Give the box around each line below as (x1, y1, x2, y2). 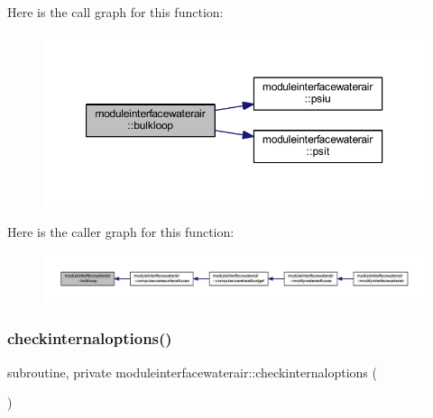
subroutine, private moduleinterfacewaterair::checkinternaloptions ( (7, 362, 377, 381)
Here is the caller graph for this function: (7, 223, 235, 241)
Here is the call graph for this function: (7, 3, 224, 21)
